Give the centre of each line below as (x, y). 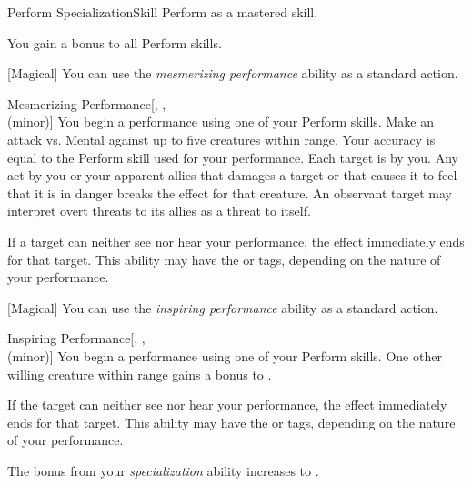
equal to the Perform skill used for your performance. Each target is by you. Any (233, 157)
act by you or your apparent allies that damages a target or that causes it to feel (232, 175)
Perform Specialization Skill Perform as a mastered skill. (163, 12)
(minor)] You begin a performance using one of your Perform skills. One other (225, 355)
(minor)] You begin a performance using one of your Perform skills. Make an (221, 121)
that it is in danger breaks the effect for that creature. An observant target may (230, 192)
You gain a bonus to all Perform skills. (115, 42)
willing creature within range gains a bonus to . (140, 374)
